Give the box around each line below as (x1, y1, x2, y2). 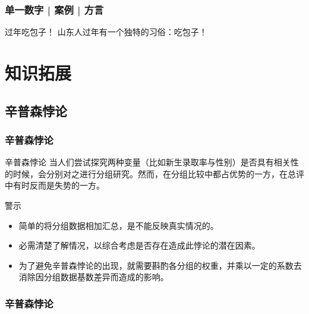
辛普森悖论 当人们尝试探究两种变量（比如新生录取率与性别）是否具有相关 (5, 156, 291, 168)
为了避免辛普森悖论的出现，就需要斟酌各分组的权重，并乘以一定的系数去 (18, 259, 302, 271)
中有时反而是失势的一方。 (5, 179, 105, 191)
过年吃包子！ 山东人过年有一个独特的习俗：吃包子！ (5, 26, 207, 38)
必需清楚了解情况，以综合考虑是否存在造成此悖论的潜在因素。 (18, 239, 260, 252)
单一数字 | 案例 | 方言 (5, 2, 104, 17)
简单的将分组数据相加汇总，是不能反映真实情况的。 (18, 219, 219, 231)
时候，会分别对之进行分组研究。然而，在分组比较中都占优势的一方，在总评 (12, 167, 304, 180)
